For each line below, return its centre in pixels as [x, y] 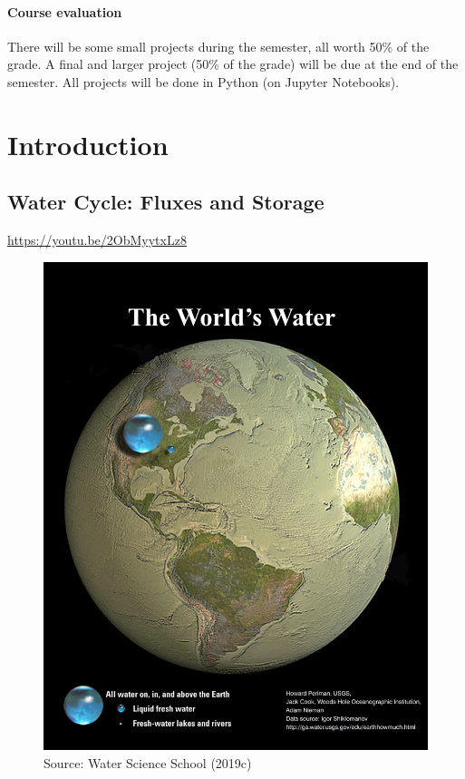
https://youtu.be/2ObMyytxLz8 [97, 240]
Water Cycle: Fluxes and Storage [166, 202]
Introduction [88, 144]
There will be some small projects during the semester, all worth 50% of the [218, 46]
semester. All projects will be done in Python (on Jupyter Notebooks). [203, 81]
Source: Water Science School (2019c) [148, 763]
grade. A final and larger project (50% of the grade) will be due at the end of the [233, 64]
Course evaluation [65, 11]
